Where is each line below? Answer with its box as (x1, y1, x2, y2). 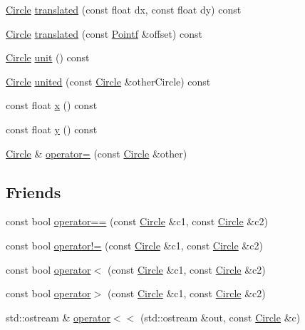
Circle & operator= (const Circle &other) (6, 145, 187, 160)
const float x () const (6, 98, 98, 113)
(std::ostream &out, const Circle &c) (140, 309, 301, 324)
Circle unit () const (6, 50, 90, 65)
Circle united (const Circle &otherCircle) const (6, 73, 211, 88)
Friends (6, 180, 61, 202)
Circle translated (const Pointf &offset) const (6, 26, 202, 41)
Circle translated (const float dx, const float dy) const (6, 2, 242, 16)
